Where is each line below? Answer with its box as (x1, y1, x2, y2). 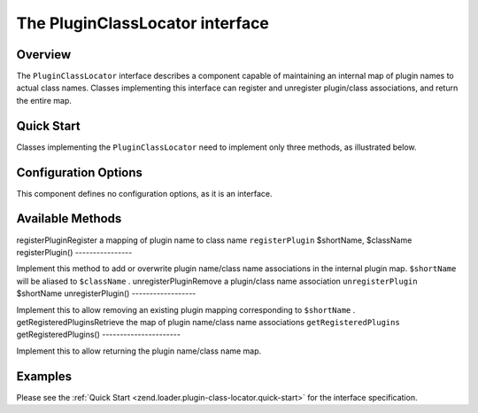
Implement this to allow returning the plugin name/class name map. (16, 346, 262, 356)
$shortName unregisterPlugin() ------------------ (16, 288, 197, 299)
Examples (16, 369, 73, 384)
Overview (16, 47, 72, 62)
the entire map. (16, 95, 73, 105)
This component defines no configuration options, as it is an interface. (16, 188, 273, 199)
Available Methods (16, 211, 122, 226)
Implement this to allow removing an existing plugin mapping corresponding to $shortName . (16, 304, 356, 315)
